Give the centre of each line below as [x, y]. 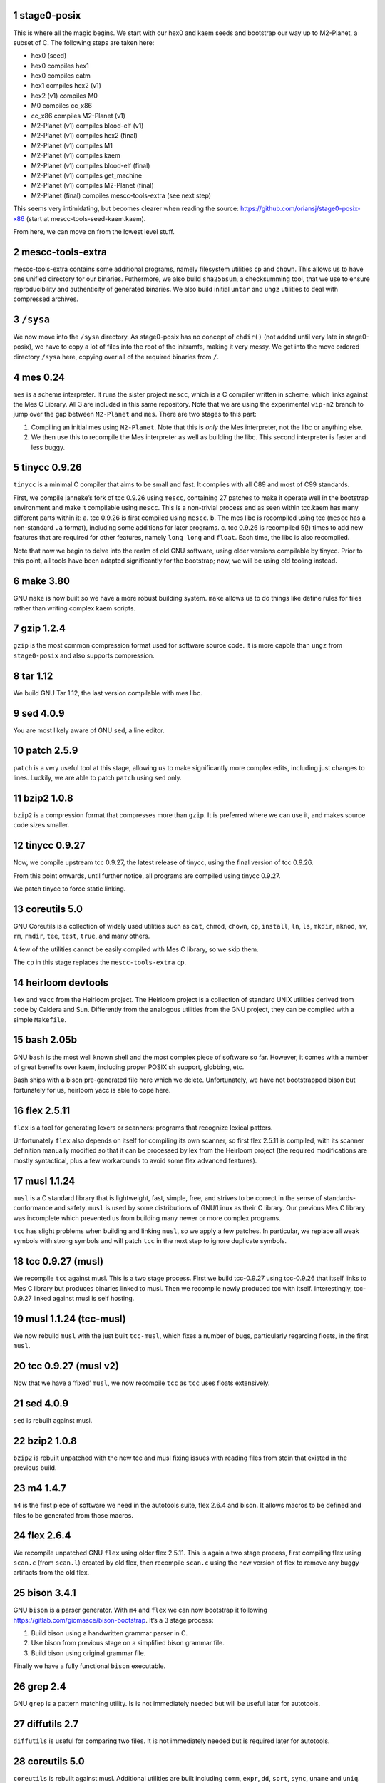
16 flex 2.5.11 [42, 1110]
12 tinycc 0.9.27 [49, 845]
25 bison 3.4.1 [45, 1593]
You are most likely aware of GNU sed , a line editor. [89, 730]
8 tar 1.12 [33, 676]
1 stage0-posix [47, 15]
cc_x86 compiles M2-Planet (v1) [78, 116]
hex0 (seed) [49, 56]
